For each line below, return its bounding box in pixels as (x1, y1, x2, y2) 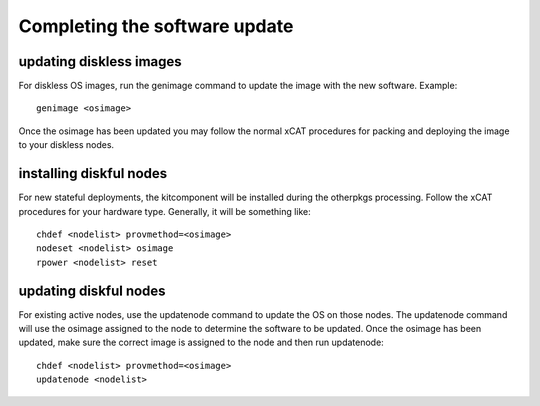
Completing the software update (18, 15, 294, 37)
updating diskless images (18, 53, 182, 70)
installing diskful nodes (18, 165, 168, 182)
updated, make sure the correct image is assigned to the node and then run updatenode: (18, 336, 384, 349)
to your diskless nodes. (18, 139, 115, 151)
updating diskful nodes (18, 282, 166, 299)
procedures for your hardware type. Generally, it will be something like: (18, 205, 312, 217)
